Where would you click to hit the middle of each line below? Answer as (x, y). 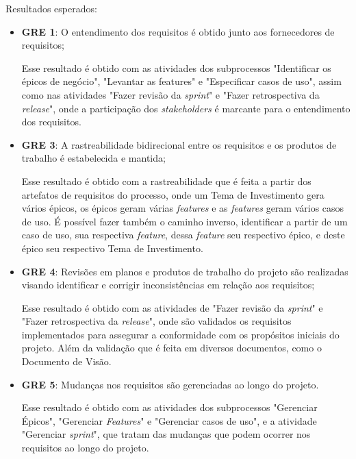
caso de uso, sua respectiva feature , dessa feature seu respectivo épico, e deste (183, 235)
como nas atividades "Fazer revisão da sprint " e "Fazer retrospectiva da (170, 94)
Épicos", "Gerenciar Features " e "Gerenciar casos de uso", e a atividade (169, 420)
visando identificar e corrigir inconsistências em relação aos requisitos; (168, 285)
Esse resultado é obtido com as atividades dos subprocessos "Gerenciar (169, 407)
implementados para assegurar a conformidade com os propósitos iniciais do (180, 334)
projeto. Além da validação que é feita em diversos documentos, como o (171, 348)
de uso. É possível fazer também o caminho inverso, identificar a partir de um (185, 221)
